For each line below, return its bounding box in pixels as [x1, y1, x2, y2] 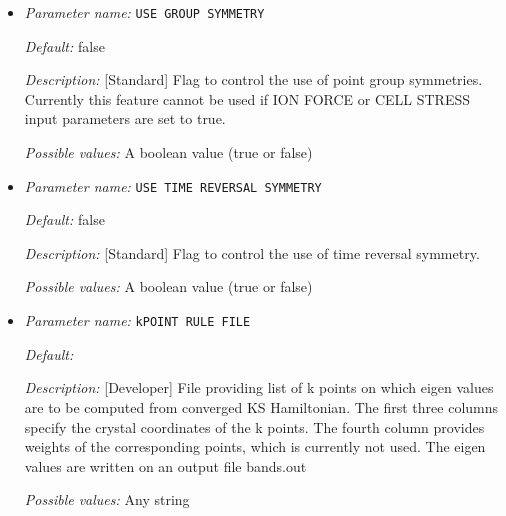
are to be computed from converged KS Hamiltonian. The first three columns [24, 396, 499, 417]
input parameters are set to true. [24, 108, 226, 129]
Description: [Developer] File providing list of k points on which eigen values [24, 377, 494, 398]
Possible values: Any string [24, 489, 190, 510]
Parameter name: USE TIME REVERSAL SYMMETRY [24, 175, 322, 196]
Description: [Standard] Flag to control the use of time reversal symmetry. [24, 242, 480, 263]
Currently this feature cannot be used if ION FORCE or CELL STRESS [24, 88, 471, 109]
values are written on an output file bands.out [24, 455, 307, 476]
